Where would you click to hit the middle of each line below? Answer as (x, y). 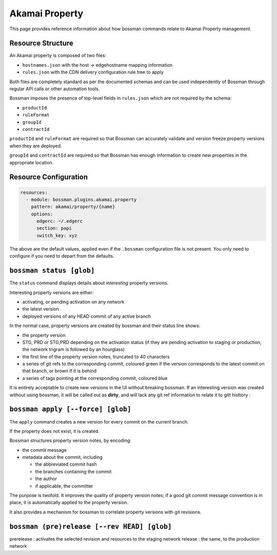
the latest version (41, 309)
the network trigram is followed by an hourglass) (74, 350)
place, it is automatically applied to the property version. (69, 503)
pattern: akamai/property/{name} (73, 207)
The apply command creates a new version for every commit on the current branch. (99, 422)
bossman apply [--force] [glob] (71, 409)
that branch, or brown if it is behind (60, 371)
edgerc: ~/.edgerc (60, 221)
